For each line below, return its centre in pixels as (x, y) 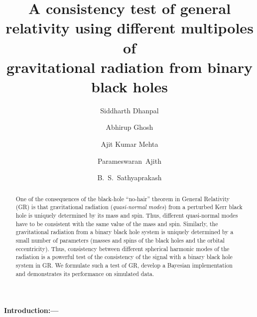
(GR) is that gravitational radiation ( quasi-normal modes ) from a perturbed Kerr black (129, 207)
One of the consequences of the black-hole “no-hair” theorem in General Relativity (123, 198)
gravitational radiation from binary (129, 67)
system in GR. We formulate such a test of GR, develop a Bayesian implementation (124, 265)
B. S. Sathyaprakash (129, 177)
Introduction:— (31, 310)
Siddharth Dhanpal (129, 110)
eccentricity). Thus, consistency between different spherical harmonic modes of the (123, 248)
